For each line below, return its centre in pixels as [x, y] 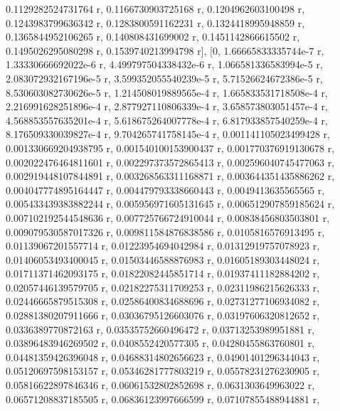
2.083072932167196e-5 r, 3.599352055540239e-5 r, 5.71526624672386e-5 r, [164, 78]
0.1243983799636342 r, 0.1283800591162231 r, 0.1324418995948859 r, [155, 22]
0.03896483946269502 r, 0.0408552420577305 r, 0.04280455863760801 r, [160, 343]
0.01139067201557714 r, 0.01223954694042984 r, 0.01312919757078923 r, [163, 246]
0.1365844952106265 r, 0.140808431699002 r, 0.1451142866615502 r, [153, 37]
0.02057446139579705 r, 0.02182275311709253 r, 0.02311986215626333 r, [163, 287]
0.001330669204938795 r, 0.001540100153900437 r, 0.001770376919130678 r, [170, 148]
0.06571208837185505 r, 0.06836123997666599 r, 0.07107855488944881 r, [163, 399]
